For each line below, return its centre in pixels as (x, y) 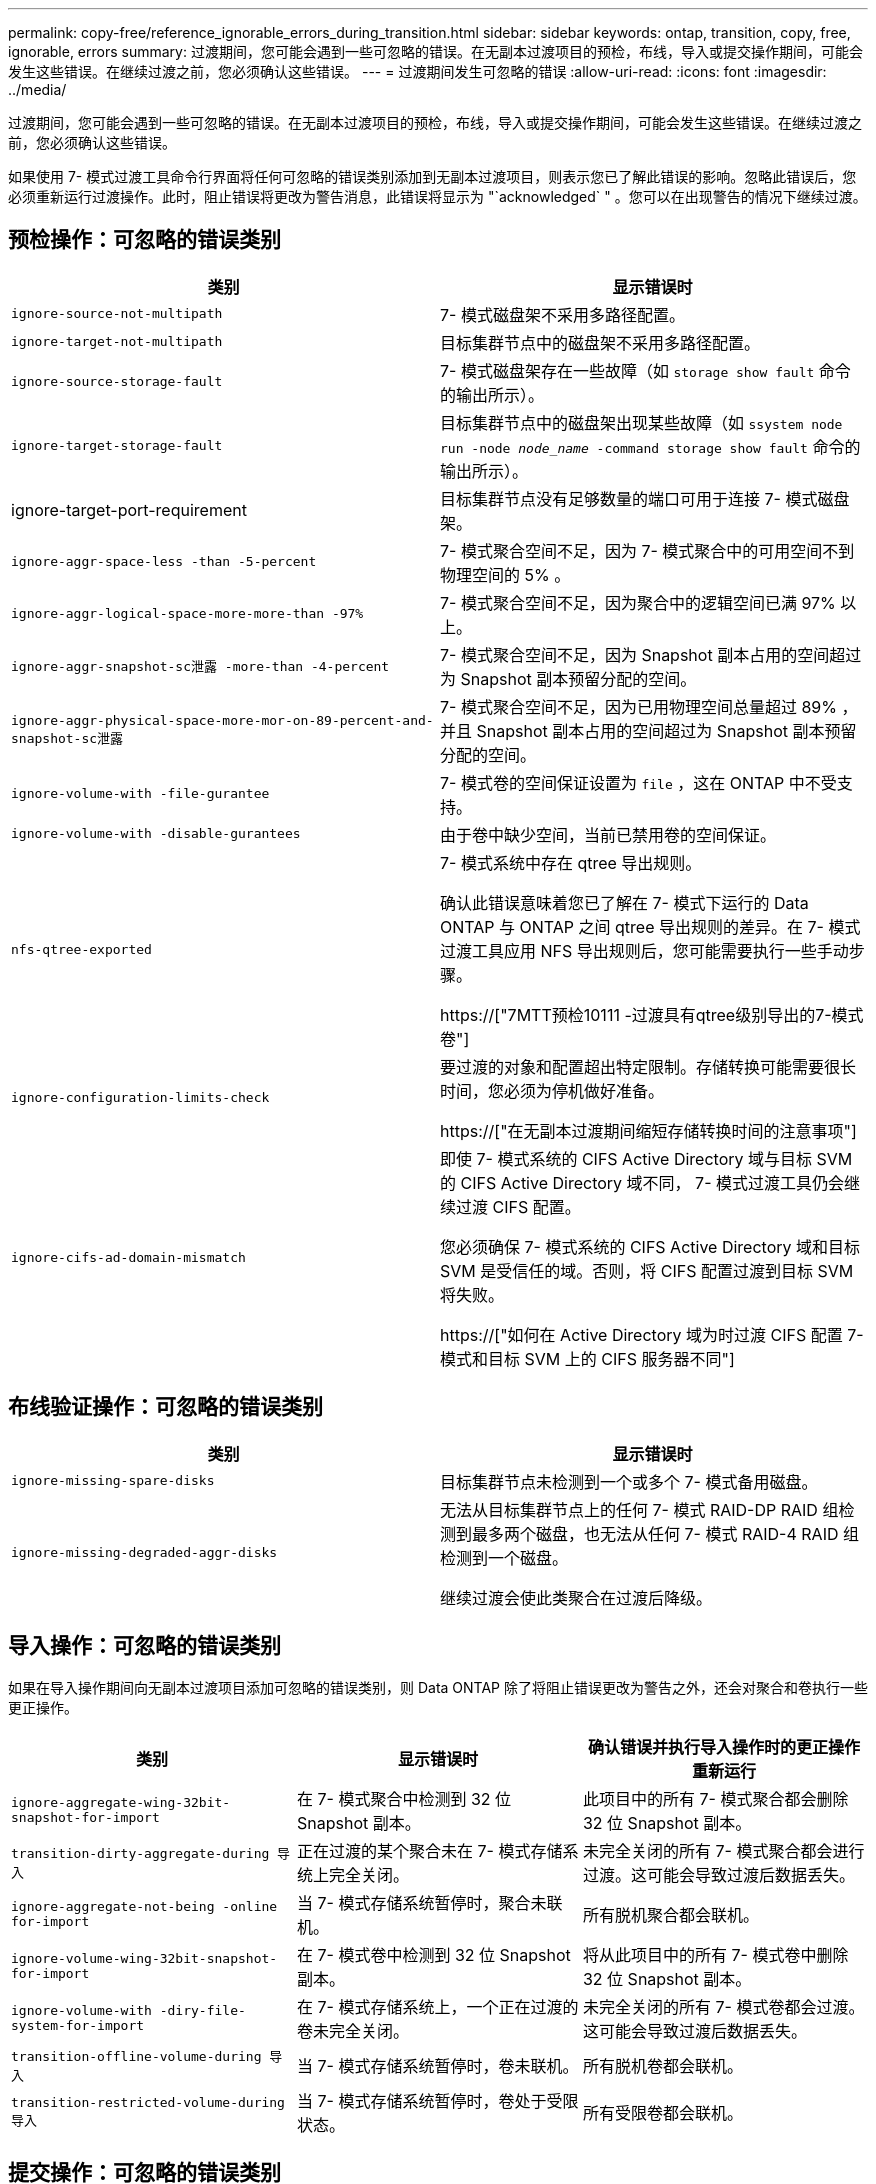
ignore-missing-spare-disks (113, 1481)
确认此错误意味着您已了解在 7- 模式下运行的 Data (624, 902)
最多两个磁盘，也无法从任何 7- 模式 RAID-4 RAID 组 (665, 1533)
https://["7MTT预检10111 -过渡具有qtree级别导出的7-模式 (652, 1014)
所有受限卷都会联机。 (662, 2112)
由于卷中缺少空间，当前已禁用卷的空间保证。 (608, 834)
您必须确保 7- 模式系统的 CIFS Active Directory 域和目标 (650, 1246)
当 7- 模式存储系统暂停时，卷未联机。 (437, 2065)
